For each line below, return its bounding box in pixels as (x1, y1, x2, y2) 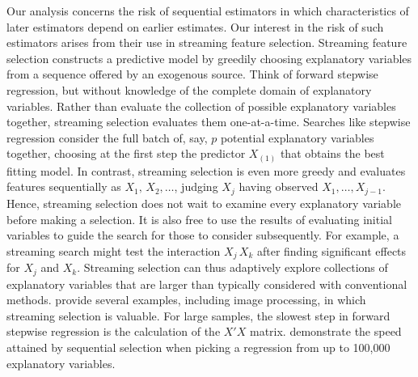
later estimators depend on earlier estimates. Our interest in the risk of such (6, 18, 384, 35)
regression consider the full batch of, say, (6, 129, 208, 146)
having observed (239, 178, 319, 195)
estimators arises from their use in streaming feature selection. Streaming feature (6, 34, 407, 51)
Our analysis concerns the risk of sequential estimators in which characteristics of (6, 2, 409, 19)
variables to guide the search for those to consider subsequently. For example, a (6, 227, 399, 244)
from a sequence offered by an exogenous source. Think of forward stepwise (6, 66, 378, 83)
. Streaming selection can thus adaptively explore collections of (77, 259, 388, 276)
